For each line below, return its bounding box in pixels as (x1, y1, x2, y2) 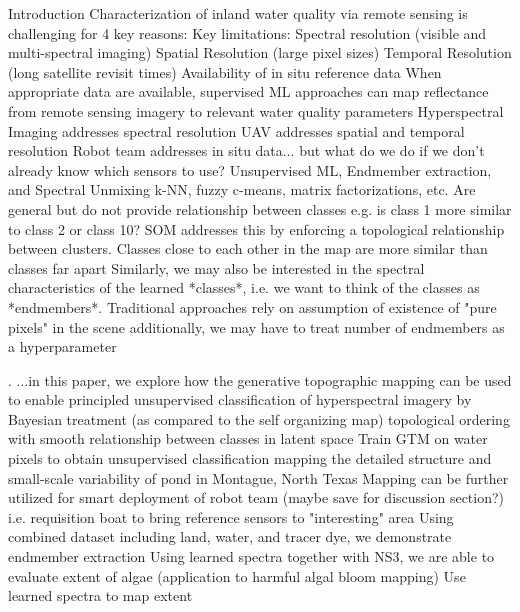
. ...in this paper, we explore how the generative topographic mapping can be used (8, 369, 512, 390)
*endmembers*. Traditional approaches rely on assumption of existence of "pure (8, 296, 497, 317)
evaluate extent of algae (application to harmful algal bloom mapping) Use (8, 565, 466, 586)
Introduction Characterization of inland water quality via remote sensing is (8, 3, 468, 23)
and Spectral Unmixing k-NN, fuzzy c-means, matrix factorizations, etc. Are (8, 179, 476, 200)
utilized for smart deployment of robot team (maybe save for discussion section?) (8, 487, 505, 508)
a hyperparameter (8, 336, 117, 357)
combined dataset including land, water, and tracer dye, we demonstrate (8, 526, 452, 547)
